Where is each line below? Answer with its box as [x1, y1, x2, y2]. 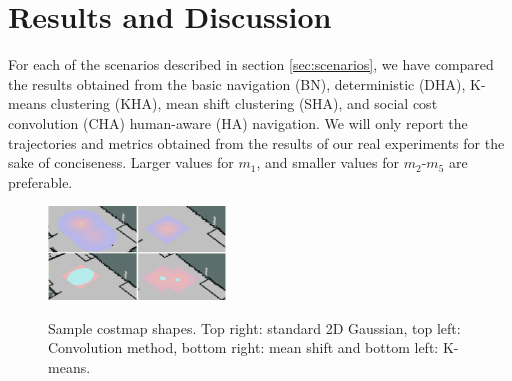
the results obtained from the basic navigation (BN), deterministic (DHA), [8, 73, 466, 94]
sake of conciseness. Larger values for [8, 152, 234, 173]
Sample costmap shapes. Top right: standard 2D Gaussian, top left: [48, 317, 461, 338]
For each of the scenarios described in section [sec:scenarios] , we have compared [8, 54, 494, 75]
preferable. [8, 171, 73, 192]
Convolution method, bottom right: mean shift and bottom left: [48, 337, 439, 358]
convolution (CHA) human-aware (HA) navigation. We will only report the [8, 112, 468, 133]
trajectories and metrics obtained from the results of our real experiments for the [8, 132, 505, 153]
